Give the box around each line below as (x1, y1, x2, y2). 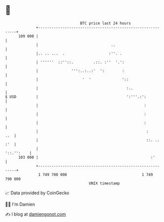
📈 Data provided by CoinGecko (5, 190, 69, 196)
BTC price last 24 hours (80, 21, 131, 26)
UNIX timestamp (89, 180, 120, 186)
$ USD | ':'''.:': (5, 94, 147, 99)
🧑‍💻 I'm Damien (5, 201, 35, 207)
